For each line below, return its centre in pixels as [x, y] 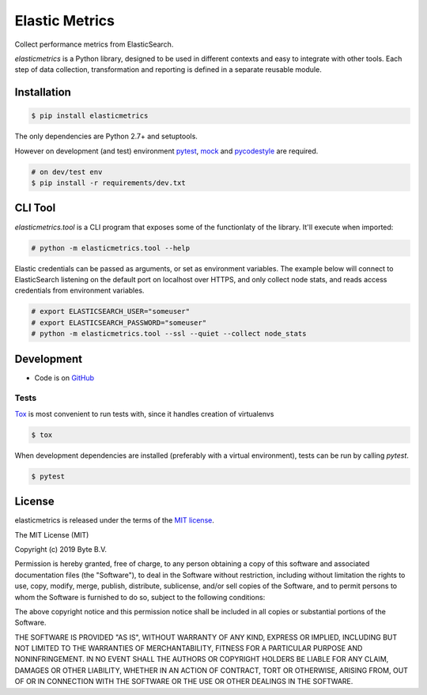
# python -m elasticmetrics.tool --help [110, 248]
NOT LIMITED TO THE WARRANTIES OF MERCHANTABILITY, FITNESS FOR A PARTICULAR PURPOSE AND [189, 648]
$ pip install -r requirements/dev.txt [108, 183]
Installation [43, 92]
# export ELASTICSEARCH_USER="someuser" [110, 312]
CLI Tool [35, 208]
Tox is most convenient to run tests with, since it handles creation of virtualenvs [144, 414]
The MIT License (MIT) [52, 534]
